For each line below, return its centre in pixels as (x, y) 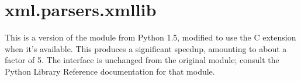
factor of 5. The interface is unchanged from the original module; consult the (142, 60)
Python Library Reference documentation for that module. (110, 71)
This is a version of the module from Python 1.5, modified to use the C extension (150, 37)
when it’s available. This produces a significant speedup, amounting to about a (146, 48)
